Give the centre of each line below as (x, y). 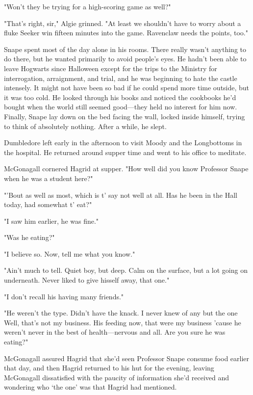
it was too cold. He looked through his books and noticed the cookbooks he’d (120, 97)
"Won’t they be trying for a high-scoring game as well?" (88, 6)
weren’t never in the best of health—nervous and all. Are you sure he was (115, 332)
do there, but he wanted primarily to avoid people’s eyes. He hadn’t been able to (125, 59)
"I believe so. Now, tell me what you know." (70, 253)
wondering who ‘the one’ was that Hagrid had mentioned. (90, 387)
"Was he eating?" (29, 237)
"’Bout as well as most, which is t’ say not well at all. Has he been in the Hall (121, 195)
